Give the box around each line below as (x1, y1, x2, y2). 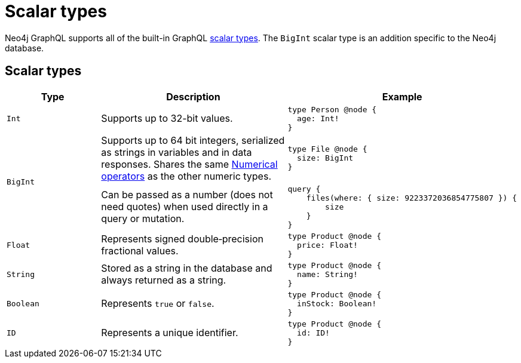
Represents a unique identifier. (101, 327, 238, 339)
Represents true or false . (101, 297, 214, 310)
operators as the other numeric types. (101, 170, 271, 182)
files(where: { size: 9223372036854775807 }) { (306, 193, 517, 202)
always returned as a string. (101, 274, 226, 287)
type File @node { (287, 144, 367, 154)
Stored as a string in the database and (101, 262, 272, 275)
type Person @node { (287, 104, 377, 114)
